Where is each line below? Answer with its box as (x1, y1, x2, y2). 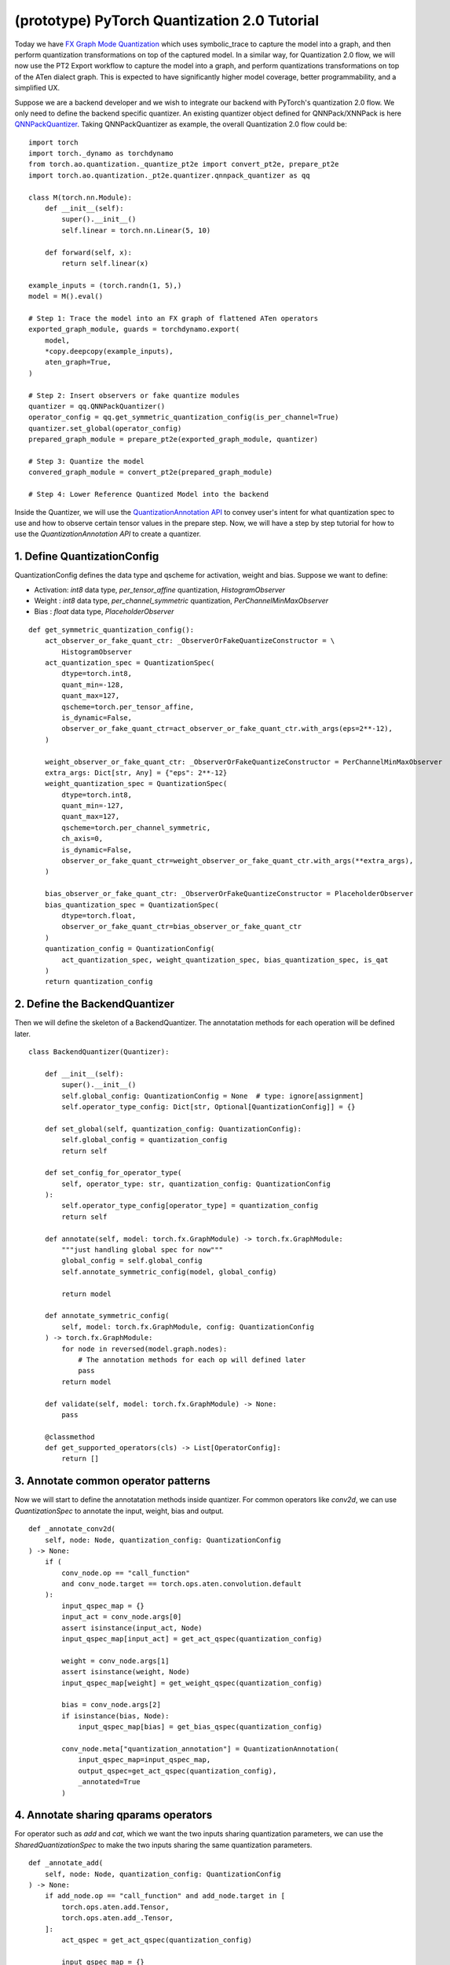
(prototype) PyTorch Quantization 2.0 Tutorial (14, 12, 320, 29)
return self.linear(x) (61, 259, 149, 267)
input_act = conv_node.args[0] (61, 1612, 182, 1622)
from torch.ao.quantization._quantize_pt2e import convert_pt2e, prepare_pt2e (28, 160, 339, 169)
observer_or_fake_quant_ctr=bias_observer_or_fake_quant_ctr (61, 922, 302, 931)
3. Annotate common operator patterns (14, 1475, 211, 1488)
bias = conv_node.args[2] (61, 1700, 161, 1710)
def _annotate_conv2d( (28, 1525, 116, 1533)
